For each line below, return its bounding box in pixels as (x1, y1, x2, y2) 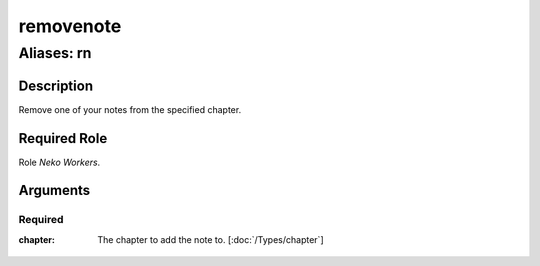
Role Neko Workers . (18, 156, 101, 168)
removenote (18, 15, 122, 37)
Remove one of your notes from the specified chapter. (18, 103, 242, 115)
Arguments (18, 182, 91, 199)
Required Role (18, 130, 108, 147)
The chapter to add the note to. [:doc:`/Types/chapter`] (97, 233, 324, 245)
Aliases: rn (18, 44, 92, 62)
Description (18, 77, 94, 94)
